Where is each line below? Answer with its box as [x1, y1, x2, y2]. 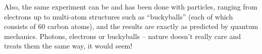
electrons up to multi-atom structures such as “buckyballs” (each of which [4, 11, 233, 21]
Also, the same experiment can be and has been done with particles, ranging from [4, 1, 257, 11]
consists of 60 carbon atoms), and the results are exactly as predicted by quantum [4, 21, 258, 31]
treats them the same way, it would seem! [4, 40, 133, 51]
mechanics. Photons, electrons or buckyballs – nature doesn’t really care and [4, 30, 241, 41]
